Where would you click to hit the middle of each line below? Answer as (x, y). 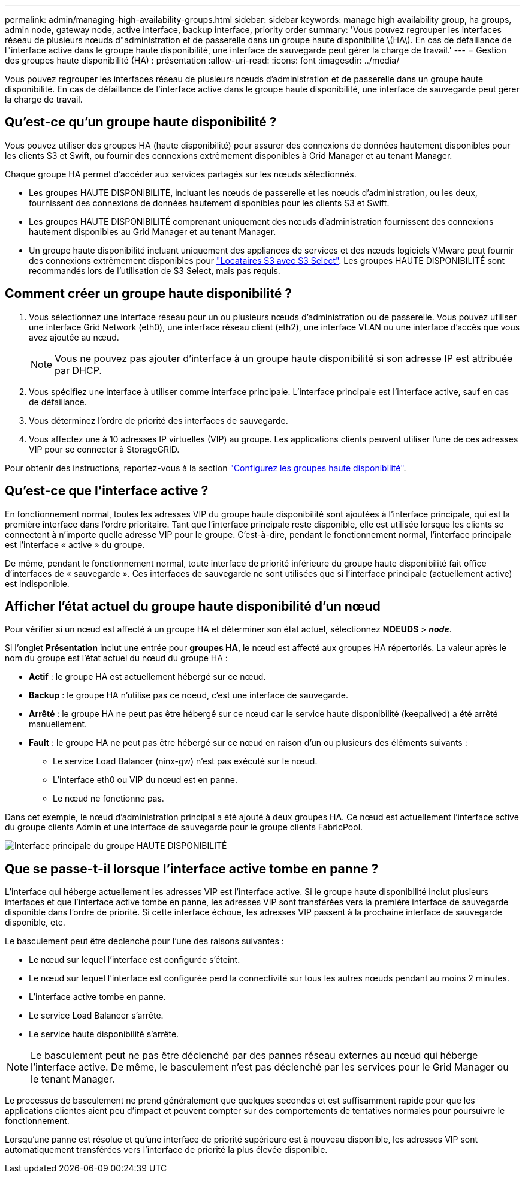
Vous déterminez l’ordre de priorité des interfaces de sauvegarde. (159, 420)
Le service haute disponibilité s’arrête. (104, 1034)
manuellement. (58, 724)
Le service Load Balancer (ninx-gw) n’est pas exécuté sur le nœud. (185, 761)
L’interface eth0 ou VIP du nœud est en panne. (145, 780)
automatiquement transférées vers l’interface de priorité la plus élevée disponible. (166, 1150)
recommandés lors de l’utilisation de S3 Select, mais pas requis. (155, 270)
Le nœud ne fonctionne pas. (108, 799)
